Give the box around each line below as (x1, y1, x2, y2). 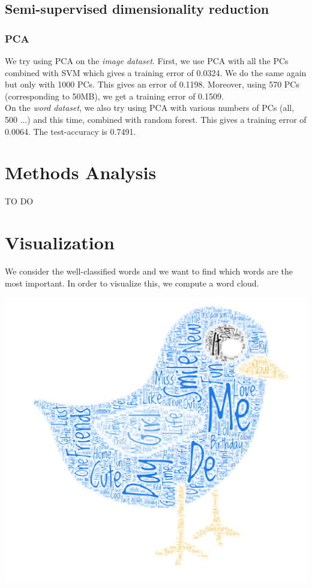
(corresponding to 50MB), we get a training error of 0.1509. (5, 89, 224, 102)
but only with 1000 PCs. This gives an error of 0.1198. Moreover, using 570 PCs (5, 78, 299, 91)
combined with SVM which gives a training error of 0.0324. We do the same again (5, 66, 307, 79)
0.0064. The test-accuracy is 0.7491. (5, 125, 136, 137)
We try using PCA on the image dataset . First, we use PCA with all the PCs (5, 55, 289, 67)
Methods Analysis (5, 160, 157, 185)
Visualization (5, 230, 115, 255)
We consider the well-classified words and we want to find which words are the (5, 265, 293, 277)
